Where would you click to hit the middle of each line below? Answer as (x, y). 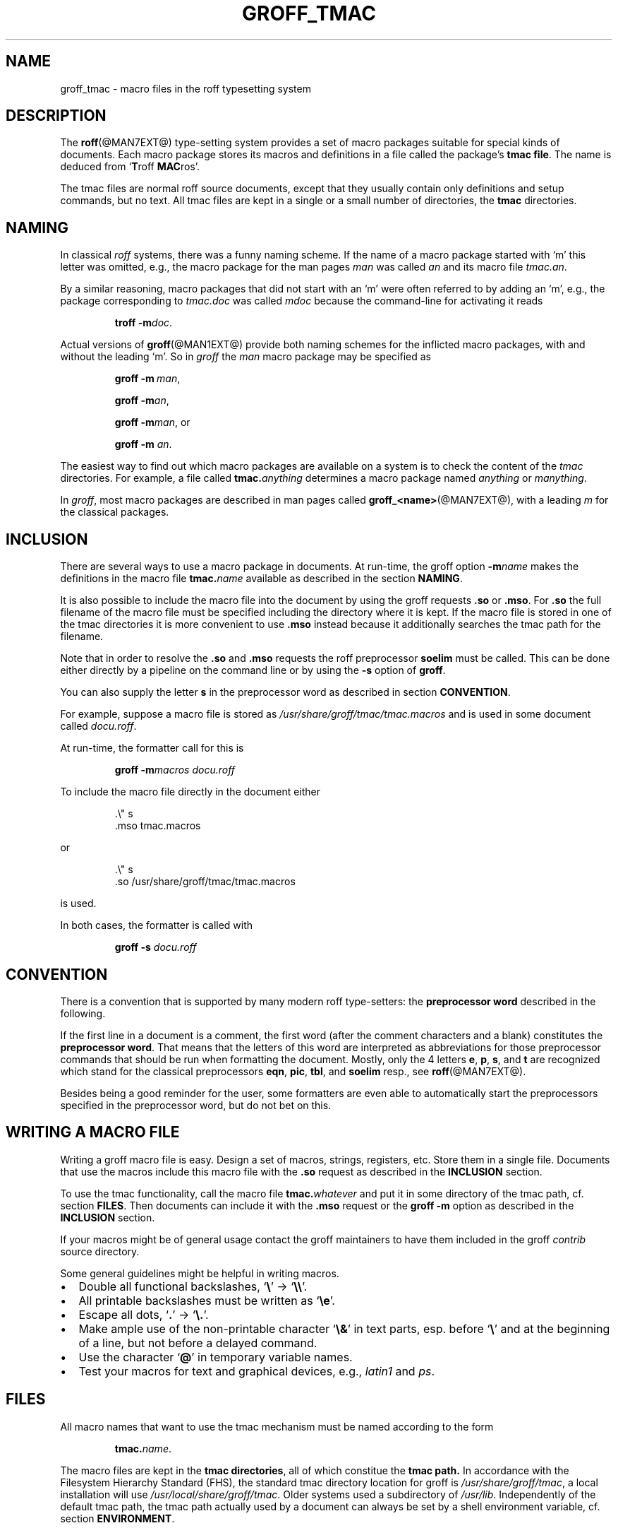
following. (83, 1013)
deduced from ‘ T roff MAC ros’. (130, 167)
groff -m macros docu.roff (175, 770)
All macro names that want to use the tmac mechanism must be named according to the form (277, 1426)
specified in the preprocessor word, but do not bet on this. (196, 1105)
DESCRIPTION (56, 116)
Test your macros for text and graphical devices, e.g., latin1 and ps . (256, 1371)
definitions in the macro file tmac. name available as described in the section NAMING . (261, 579)
